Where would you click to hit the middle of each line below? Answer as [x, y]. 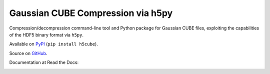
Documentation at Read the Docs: [44, 62]
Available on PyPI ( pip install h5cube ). [54, 44]
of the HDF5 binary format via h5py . [46, 34]
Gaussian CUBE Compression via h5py [91, 13]
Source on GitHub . [28, 53]
